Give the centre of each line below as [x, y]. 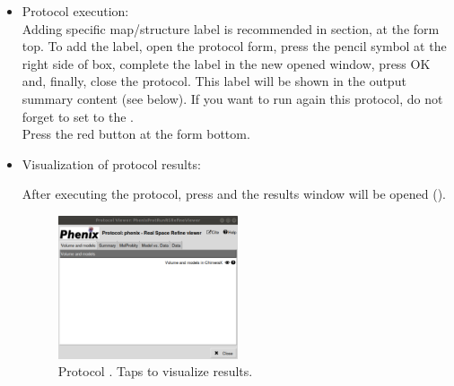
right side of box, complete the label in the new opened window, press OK [226, 63]
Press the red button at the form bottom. [136, 134]
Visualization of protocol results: [111, 163]
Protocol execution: [75, 11]
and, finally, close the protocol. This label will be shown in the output [214, 81]
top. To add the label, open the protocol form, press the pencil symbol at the [234, 46]
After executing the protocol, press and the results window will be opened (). [234, 194]
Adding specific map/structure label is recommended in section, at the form [231, 28]
